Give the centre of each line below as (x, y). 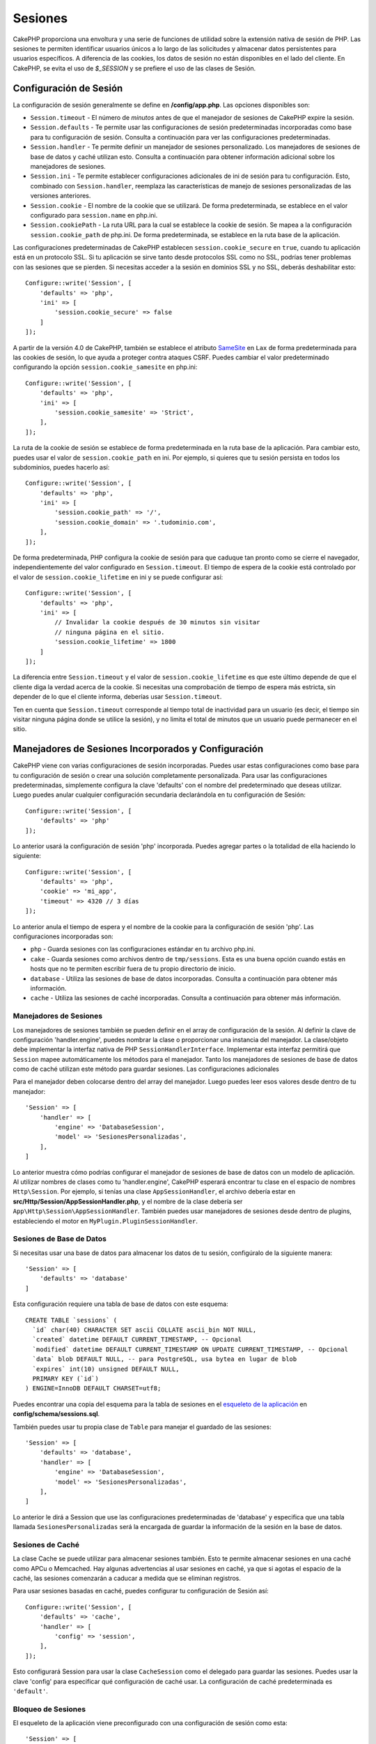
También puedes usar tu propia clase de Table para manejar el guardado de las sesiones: (142, 1427)
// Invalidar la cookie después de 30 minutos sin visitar (157, 622)
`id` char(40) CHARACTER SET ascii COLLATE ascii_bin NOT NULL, (144, 1330)
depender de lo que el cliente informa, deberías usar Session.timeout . (117, 697)
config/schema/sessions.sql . (56, 1414)
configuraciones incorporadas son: (63, 937)
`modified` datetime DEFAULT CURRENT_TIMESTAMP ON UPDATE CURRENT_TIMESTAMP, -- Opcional (190, 1349)
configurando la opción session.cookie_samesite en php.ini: (105, 367)
